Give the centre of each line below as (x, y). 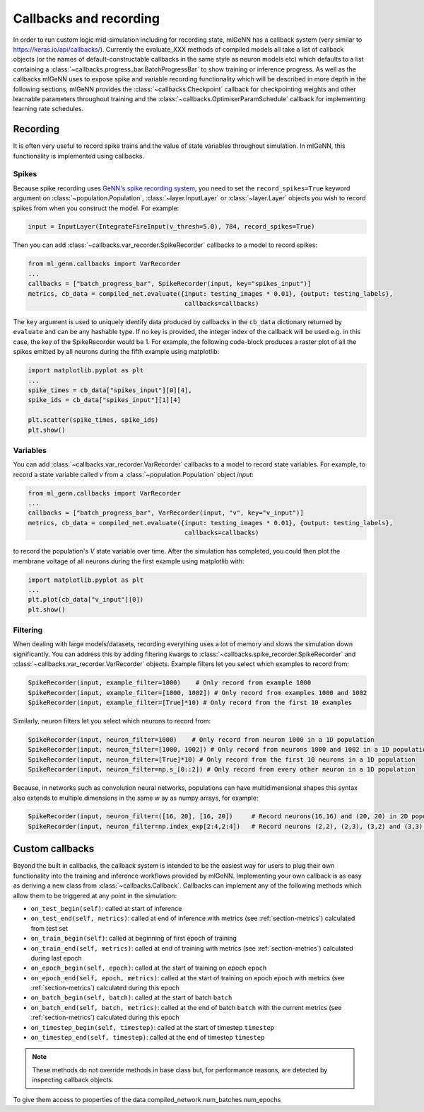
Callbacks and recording (87, 18)
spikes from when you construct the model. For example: (96, 208)
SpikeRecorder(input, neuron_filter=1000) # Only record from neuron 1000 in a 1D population (201, 739)
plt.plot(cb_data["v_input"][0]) (86, 600)
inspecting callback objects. (73, 1080)
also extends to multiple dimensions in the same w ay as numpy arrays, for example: (136, 798)
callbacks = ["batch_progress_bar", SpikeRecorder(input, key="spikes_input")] (170, 284)
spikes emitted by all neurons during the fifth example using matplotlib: (116, 352)
